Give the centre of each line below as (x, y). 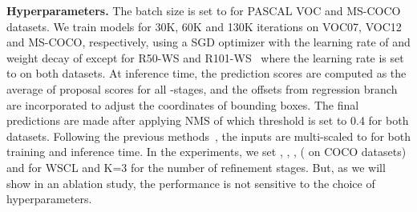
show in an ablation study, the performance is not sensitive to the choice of (191, 183)
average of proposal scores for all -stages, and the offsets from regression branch (202, 88)
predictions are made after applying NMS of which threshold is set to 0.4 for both (208, 120)
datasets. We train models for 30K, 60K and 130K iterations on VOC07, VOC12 (204, 26)
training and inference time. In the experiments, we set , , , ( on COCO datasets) (206, 152)
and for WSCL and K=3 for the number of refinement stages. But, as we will (196, 167)
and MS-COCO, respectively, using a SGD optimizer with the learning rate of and (208, 42)
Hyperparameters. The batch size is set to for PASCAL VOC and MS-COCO (204, 10)
